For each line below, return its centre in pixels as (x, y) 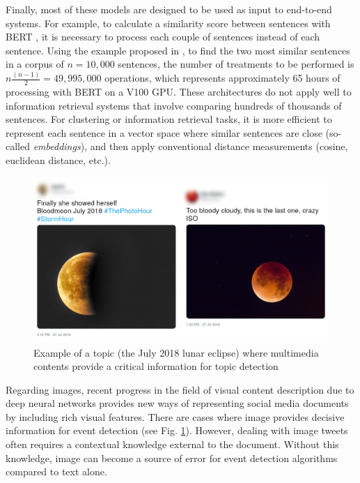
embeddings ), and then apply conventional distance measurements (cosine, (190, 146)
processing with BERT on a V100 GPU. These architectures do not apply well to (179, 92)
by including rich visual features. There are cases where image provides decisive (175, 416)
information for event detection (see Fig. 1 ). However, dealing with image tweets (177, 430)
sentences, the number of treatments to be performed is (236, 64)
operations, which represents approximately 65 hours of (222, 78)
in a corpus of (35, 64)
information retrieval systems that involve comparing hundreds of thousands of (174, 105)
